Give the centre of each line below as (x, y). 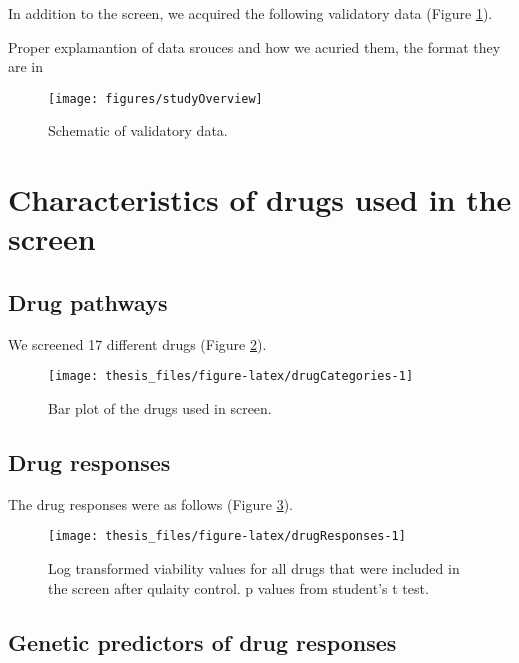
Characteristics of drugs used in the (260, 199)
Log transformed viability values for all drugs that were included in (254, 568)
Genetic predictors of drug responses (202, 641)
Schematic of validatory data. (138, 130)
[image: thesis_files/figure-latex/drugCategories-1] (231, 376)
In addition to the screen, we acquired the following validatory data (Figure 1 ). (250, 13)
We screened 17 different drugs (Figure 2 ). (137, 343)
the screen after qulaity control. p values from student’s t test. (238, 587)
